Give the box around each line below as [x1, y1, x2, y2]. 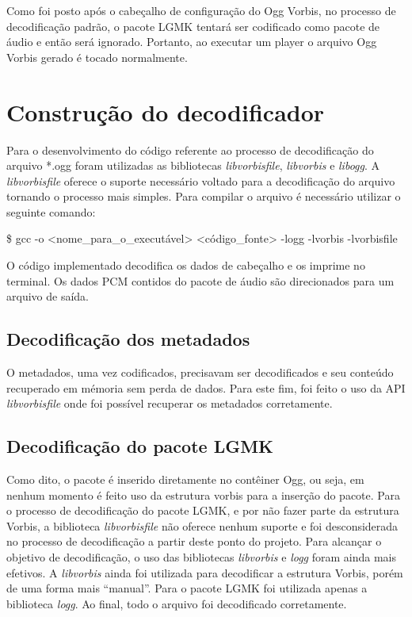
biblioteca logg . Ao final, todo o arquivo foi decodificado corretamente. [6, 595, 347, 611]
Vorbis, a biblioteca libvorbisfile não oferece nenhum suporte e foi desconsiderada [6, 517, 399, 534]
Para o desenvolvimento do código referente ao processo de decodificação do [6, 141, 374, 158]
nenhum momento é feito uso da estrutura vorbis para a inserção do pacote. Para [6, 486, 400, 503]
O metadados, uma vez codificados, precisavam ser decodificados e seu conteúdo [6, 364, 394, 381]
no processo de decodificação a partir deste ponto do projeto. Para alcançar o [6, 533, 382, 550]
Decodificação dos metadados [6, 327, 250, 351]
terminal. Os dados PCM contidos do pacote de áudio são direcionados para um [6, 272, 395, 289]
